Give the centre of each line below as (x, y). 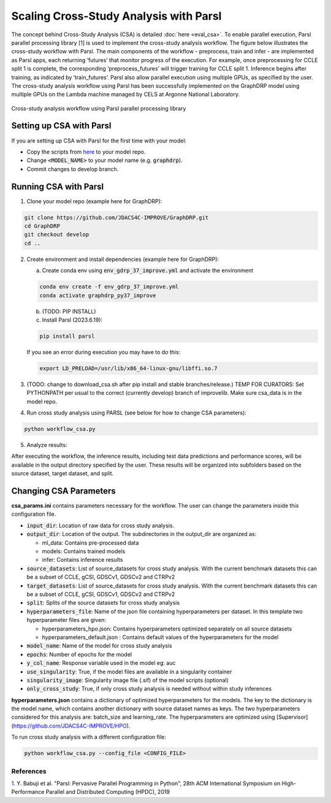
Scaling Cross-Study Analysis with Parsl (116, 16)
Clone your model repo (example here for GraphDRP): (94, 201)
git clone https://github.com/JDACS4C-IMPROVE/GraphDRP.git (116, 217)
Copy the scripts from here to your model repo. (86, 152)
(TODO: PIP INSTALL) (69, 311)
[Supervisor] (292, 717)
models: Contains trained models (84, 551)
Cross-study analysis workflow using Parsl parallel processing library (99, 108)
